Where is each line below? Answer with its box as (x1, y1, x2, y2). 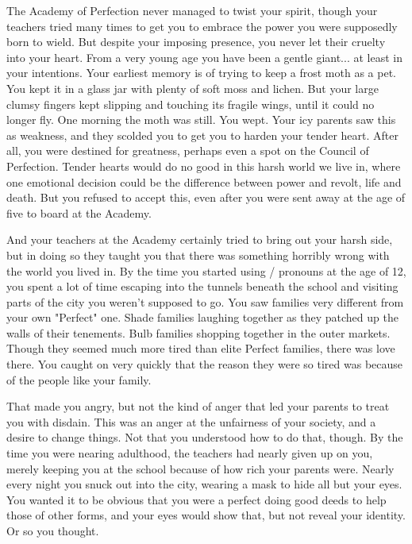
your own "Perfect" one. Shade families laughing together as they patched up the (6, 309, 399, 326)
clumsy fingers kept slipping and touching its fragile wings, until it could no (6, 95, 375, 112)
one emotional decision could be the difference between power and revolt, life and (6, 173, 402, 190)
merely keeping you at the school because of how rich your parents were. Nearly (6, 460, 395, 476)
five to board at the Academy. (6, 204, 152, 221)
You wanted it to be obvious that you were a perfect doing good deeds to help (6, 491, 387, 507)
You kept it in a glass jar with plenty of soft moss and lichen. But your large (6, 79, 379, 96)
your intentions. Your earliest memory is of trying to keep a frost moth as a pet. (6, 64, 396, 81)
